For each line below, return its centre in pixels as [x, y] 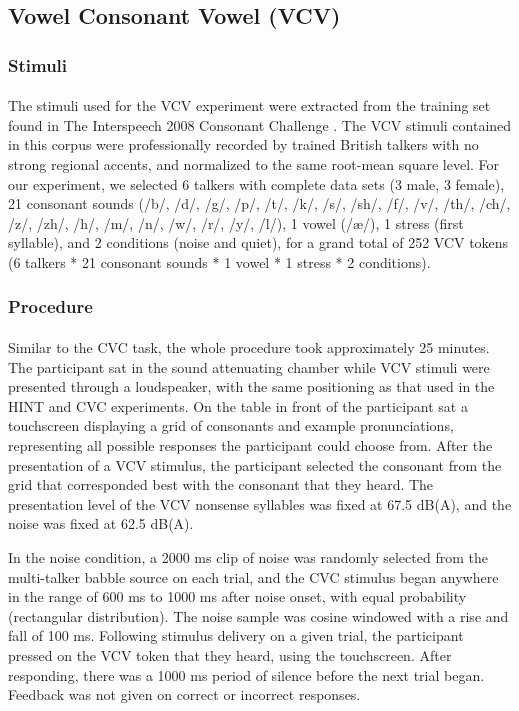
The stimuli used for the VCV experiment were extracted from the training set [249, 105]
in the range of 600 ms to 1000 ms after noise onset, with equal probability [237, 596]
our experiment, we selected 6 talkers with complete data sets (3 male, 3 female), [256, 183]
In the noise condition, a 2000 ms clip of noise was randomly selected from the [248, 556]
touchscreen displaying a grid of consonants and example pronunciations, [231, 425]
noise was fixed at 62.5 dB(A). [101, 523]
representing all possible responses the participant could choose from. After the [250, 444]
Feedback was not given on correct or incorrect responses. [184, 694]
